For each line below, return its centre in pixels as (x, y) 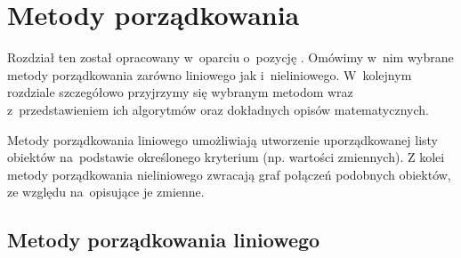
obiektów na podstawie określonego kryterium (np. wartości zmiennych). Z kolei (226, 157)
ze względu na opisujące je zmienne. (106, 192)
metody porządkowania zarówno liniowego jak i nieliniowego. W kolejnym (210, 74)
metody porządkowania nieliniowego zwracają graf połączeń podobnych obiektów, (229, 174)
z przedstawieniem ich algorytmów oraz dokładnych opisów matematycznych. (218, 109)
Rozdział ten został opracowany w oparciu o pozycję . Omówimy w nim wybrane (230, 57)
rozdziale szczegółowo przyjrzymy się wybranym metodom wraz (180, 92)
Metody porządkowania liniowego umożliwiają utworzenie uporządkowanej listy (222, 139)
